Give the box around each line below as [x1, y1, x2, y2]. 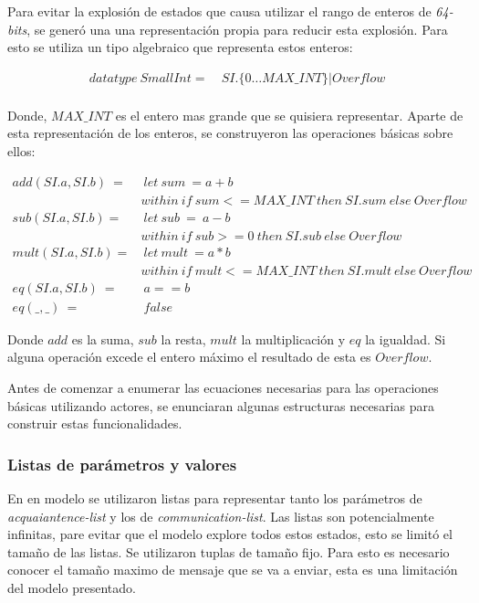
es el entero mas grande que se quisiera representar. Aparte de [115, 105, 463, 124]
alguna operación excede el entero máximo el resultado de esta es [7, 347, 371, 366]
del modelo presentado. [7, 578, 136, 598]
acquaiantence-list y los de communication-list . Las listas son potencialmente [7, 506, 434, 525]
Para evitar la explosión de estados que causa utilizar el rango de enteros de [7, 2, 432, 20]
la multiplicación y [241, 329, 346, 348]
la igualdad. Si [365, 329, 446, 348]
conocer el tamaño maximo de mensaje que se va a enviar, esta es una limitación [7, 560, 458, 579]
